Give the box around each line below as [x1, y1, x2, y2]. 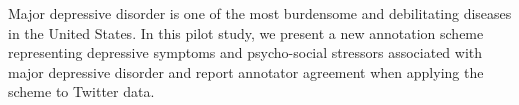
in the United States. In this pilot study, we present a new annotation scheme [8, 22, 484, 43]
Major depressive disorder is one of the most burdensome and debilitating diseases [8, 3, 512, 23]
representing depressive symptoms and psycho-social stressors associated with [8, 42, 483, 63]
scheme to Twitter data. [8, 81, 155, 102]
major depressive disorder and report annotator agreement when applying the [8, 61, 484, 82]
